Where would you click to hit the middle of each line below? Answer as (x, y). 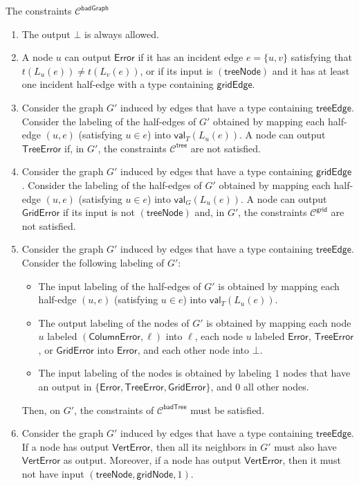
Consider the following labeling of (93, 262)
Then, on (41, 409)
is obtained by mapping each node (279, 322)
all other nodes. (276, 387)
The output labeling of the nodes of (114, 322)
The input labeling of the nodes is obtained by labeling (155, 373)
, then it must (312, 460)
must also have (305, 446)
